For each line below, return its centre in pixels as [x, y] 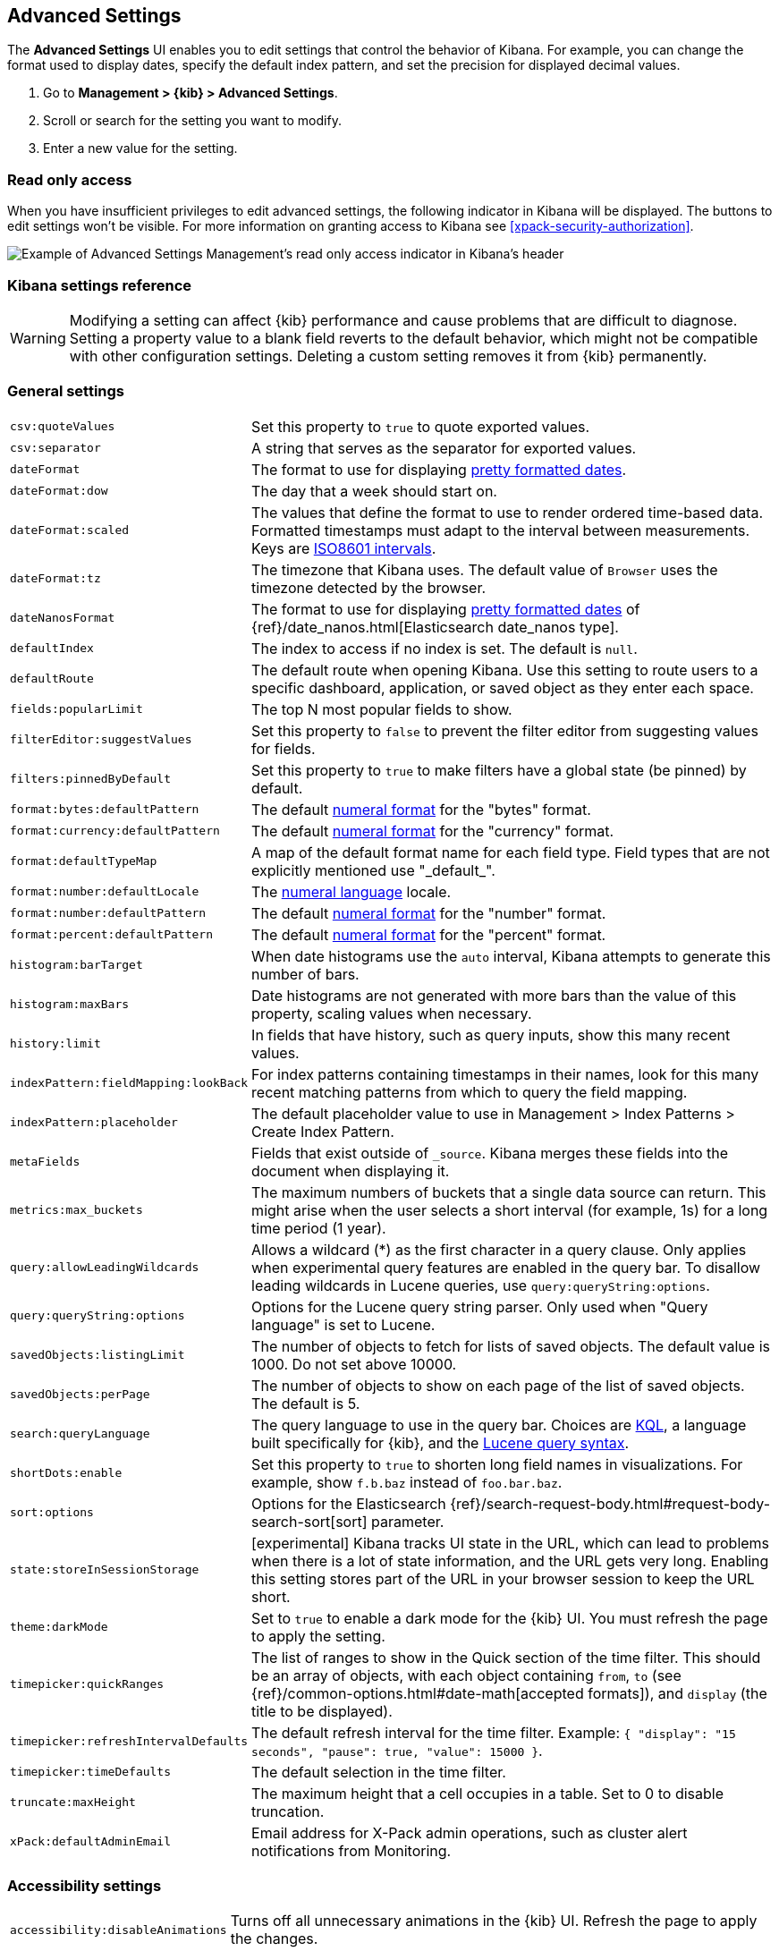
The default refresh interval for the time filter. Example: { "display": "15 [494, 1732]
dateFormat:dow [59, 491]
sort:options [52, 1513]
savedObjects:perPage [80, 1395]
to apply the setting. [318, 1636]
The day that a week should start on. [374, 491]
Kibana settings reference [100, 285]
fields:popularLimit [76, 709]
